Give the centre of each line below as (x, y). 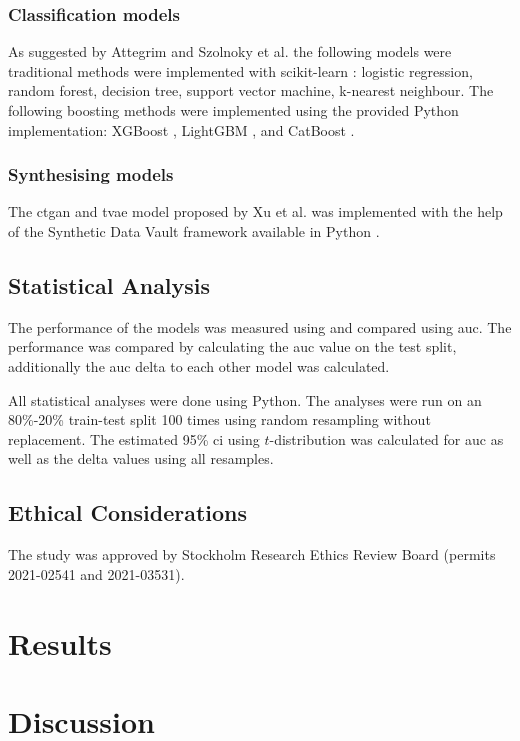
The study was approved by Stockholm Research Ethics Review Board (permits (252, 554)
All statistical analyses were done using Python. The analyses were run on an (245, 399)
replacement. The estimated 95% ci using (134, 438)
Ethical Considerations (128, 512)
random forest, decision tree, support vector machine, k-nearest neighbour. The (251, 90)
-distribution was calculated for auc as (386, 438)
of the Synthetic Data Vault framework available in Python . (194, 231)
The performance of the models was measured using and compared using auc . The (260, 326)
